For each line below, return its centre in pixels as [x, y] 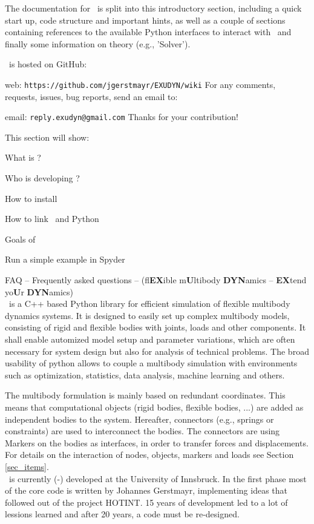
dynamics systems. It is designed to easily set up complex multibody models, [147, 315]
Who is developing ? [42, 178]
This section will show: [47, 137]
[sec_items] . [27, 466]
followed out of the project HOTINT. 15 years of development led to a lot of [146, 502]
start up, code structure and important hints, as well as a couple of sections [145, 20]
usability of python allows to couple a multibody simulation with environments [151, 363]
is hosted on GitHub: [48, 64]
